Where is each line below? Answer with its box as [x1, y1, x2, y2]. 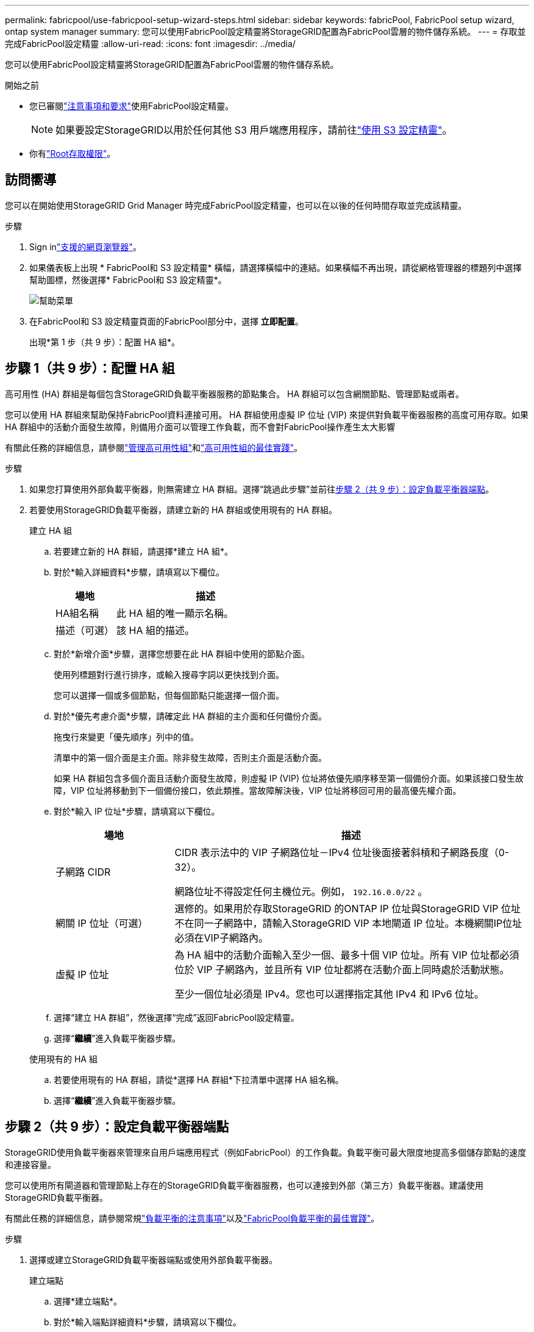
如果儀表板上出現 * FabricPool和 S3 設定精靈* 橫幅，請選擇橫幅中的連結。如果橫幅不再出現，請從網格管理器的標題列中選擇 [29, 262, 522, 273]
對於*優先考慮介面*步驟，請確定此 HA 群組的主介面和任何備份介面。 [54, 710, 327, 721]
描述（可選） [55, 624, 115, 636]
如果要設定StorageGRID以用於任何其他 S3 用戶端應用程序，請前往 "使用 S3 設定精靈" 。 [55, 124, 452, 136]
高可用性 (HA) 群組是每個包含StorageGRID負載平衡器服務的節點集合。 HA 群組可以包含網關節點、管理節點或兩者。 [5, 388, 465, 399]
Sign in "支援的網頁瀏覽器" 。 [29, 241, 141, 252]
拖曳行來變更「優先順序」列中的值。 [54, 731, 199, 742]
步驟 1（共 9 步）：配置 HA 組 [5, 361, 175, 376]
